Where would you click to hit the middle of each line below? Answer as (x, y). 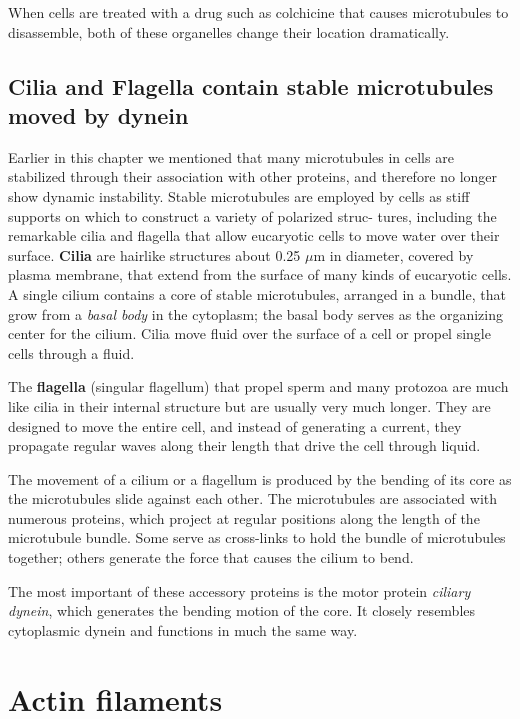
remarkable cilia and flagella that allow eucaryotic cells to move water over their (254, 235)
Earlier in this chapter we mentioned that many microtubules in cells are (231, 156)
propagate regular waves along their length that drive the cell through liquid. (244, 445)
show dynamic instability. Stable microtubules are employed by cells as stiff (239, 195)
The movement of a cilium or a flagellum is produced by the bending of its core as (260, 478)
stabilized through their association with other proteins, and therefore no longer (253, 176)
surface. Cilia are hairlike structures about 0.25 (154, 254)
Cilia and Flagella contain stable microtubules (251, 85)
